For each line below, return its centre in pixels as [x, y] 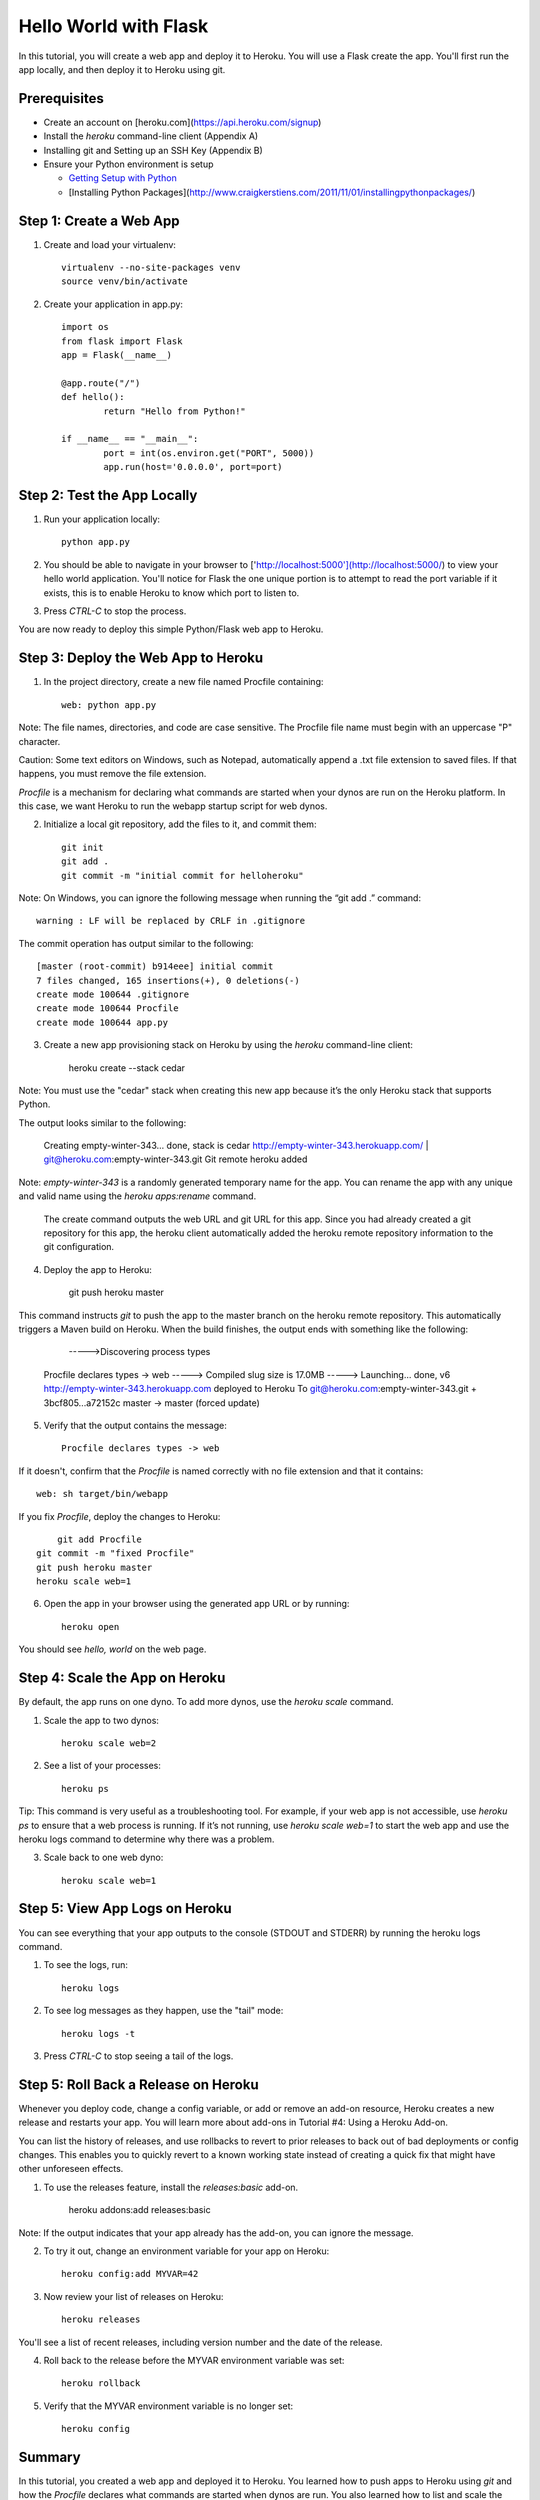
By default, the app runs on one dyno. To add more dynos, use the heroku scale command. [206, 1702]
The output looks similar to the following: [102, 1122]
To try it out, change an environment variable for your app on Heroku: [186, 2251]
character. [39, 741]
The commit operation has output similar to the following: [136, 943]
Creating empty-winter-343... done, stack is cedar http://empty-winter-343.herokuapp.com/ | [236, 1146]
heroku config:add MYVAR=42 [130, 2274]
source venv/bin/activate [125, 281]
